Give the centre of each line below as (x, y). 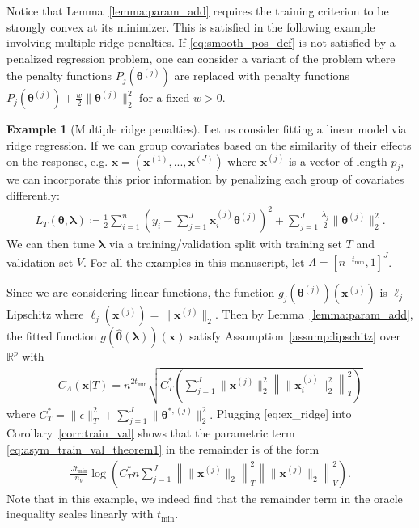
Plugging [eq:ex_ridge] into (284, 414)
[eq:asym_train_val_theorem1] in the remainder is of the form (163, 448)
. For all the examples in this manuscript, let (194, 262)
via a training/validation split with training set (225, 244)
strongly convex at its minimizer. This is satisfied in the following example (191, 26)
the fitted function (52, 336)
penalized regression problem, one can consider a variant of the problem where (201, 58)
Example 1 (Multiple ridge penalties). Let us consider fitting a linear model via (207, 129)
